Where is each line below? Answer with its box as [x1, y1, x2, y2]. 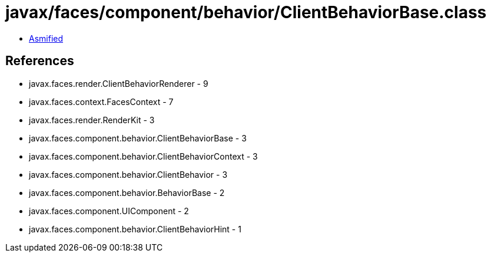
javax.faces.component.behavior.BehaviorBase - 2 [29, 187, 225, 198]
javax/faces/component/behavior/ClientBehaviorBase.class [5, 2, 487, 22]
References [5, 53, 74, 69]
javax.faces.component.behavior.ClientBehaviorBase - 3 [29, 133, 247, 143]
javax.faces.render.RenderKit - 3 [29, 114, 155, 125]
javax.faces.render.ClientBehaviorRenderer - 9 [29, 78, 208, 89]
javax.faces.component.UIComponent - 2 [29, 205, 189, 216]
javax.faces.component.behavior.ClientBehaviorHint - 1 [29, 224, 241, 234]
